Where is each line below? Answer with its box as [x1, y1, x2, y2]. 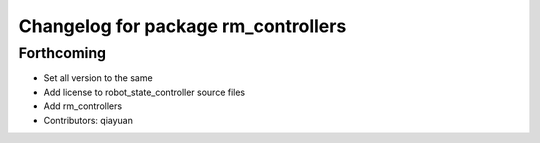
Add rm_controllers [43, 100, 123, 112]
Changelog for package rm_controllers [18, 15, 347, 37]
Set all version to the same [43, 72, 154, 84]
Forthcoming [18, 44, 107, 62]
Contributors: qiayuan [43, 114, 134, 126]
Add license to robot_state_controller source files [43, 86, 246, 98]
